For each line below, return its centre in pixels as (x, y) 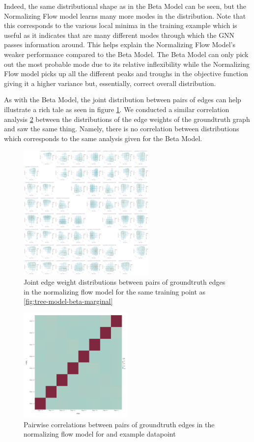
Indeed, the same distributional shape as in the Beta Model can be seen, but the (125, 6)
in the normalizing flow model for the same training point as (115, 291)
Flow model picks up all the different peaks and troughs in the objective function (126, 74)
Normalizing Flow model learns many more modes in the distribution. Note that (125, 15)
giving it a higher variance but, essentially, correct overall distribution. (110, 83)
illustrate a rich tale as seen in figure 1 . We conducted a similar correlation (117, 109)
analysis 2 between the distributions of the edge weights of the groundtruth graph (127, 119)
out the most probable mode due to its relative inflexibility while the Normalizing (127, 64)
